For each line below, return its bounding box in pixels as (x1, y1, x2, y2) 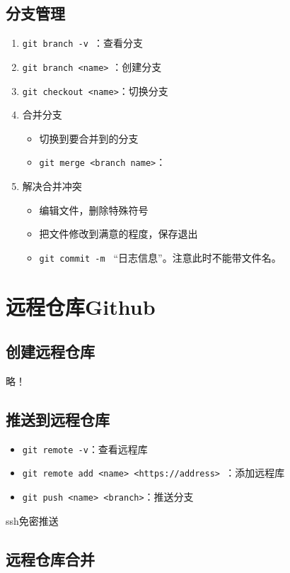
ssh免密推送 (6, 513, 59, 528)
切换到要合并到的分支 (39, 130, 139, 145)
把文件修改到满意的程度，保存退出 (39, 226, 198, 241)
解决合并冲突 (22, 179, 82, 194)
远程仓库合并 (6, 547, 95, 569)
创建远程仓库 (6, 340, 95, 362)
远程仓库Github (6, 291, 156, 321)
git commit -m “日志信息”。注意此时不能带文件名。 (39, 250, 282, 265)
